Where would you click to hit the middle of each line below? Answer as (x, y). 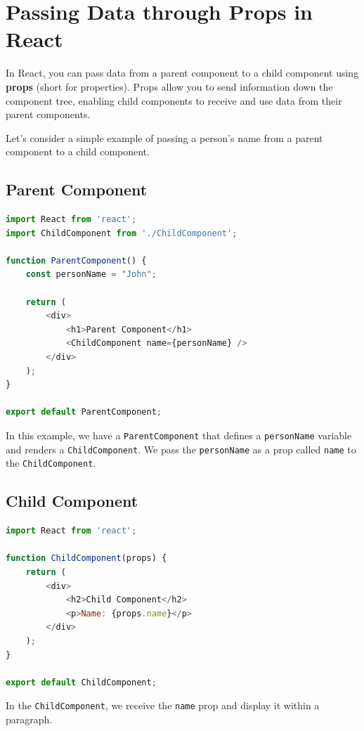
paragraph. (29, 719)
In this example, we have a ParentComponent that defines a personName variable (179, 435)
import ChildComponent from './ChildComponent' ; (122, 233)
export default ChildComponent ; (81, 682)
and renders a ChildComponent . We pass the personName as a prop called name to (181, 449)
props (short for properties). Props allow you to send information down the (169, 86)
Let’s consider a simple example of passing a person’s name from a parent (164, 137)
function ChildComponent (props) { (86, 558)
